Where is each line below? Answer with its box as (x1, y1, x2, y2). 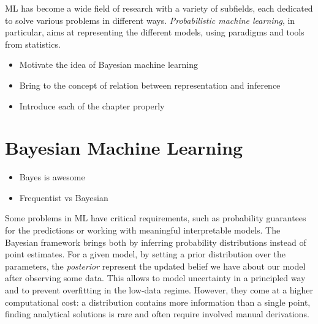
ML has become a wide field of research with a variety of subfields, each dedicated (5, 2, 313, 14)
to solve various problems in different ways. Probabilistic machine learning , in (5, 13, 295, 26)
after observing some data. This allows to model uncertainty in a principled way (5, 271, 306, 284)
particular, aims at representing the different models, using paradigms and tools (5, 26, 305, 39)
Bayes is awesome (19, 171, 85, 183)
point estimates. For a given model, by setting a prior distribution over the (5, 248, 286, 260)
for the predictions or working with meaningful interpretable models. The (5, 224, 281, 237)
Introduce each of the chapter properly (19, 99, 165, 112)
